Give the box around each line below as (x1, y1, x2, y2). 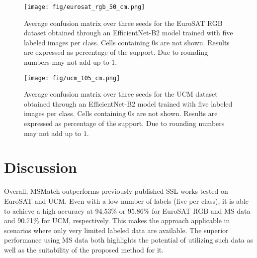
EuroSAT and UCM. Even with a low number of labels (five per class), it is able (4, 195, 249, 206)
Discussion (4, 157, 77, 177)
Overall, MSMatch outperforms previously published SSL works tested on (4, 186, 228, 196)
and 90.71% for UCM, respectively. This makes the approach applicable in (4, 215, 230, 226)
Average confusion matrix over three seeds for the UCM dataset (24, 89, 218, 99)
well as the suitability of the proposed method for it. (4, 244, 164, 255)
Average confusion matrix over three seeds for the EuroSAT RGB (24, 17, 223, 28)
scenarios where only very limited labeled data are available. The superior (4, 225, 229, 235)
